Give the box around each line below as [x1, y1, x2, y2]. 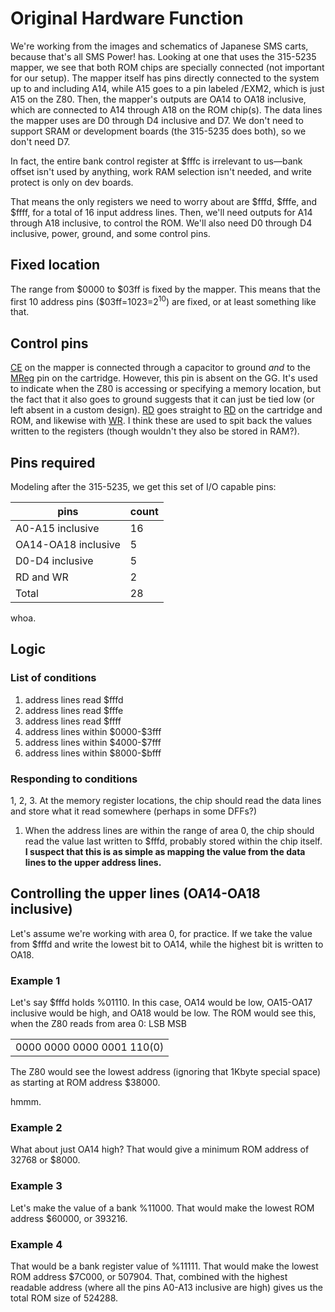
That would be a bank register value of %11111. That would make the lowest [10, 1260, 319, 1272]
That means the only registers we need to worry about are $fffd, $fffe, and [10, 195, 317, 207]
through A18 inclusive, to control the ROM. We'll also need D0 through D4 [10, 217, 313, 229]
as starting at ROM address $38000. [10, 1077, 161, 1089]
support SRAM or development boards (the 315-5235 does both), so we [10, 125, 307, 137]
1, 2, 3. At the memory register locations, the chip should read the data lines [10, 795, 322, 807]
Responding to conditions [10, 772, 138, 786]
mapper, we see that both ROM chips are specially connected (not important [10, 61, 325, 73]
